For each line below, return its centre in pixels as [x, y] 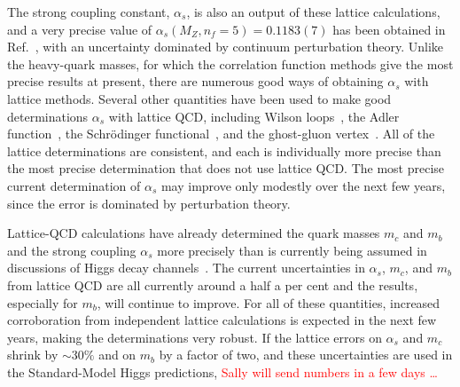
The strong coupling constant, [89, 12]
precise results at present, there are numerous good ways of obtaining [195, 81]
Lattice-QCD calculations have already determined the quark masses [194, 233]
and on [117, 355]
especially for [43, 302]
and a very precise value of [80, 29]
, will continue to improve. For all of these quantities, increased [269, 302]
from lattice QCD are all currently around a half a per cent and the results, [213, 284]
